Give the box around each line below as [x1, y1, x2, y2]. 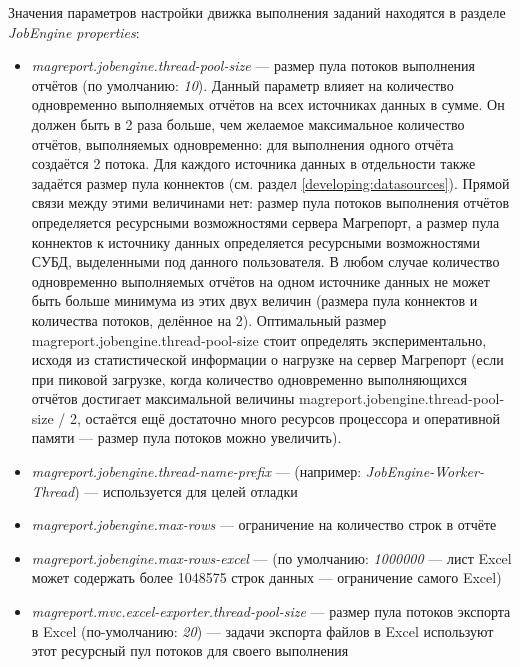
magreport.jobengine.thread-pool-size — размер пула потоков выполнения [31, 55, 476, 76]
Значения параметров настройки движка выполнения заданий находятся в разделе [8, 2, 506, 22]
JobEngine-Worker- [365, 461, 484, 482]
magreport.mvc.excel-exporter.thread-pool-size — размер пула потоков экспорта [31, 601, 511, 622]
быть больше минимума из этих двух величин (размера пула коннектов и [31, 290, 478, 311]
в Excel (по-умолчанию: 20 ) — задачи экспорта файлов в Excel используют [31, 620, 494, 641]
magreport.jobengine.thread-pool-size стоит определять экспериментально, [31, 329, 487, 350]
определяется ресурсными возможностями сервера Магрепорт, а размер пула [31, 211, 500, 232]
